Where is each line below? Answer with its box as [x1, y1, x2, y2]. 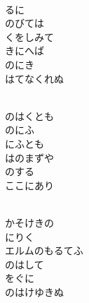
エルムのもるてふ [5, 243, 83, 258]
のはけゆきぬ [5, 284, 64, 299]
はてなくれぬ [5, 71, 64, 85]
